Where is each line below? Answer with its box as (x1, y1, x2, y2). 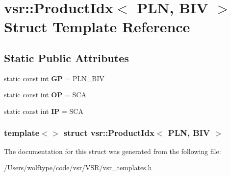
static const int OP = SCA (4, 89, 86, 100)
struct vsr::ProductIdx (63, 127, 154, 139)
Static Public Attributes (4, 50, 129, 65)
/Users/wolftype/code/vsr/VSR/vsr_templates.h (4, 162, 152, 173)
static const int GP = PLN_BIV (4, 73, 104, 83)
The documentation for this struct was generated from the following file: (4, 146, 221, 156)
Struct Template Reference (4, 17, 190, 37)
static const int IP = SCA (4, 106, 83, 116)
